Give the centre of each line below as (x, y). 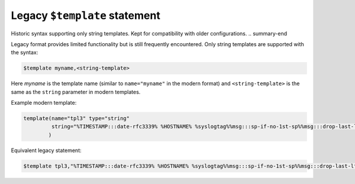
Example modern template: (44, 103)
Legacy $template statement (86, 15)
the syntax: (25, 53)
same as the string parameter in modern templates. (76, 92)
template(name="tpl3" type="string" (77, 119)
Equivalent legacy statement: (46, 150)
